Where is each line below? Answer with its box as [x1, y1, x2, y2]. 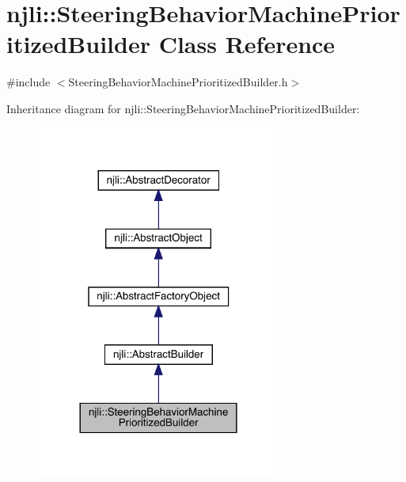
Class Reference [158, 28, 336, 60]
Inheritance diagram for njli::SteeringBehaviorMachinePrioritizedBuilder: [6, 100, 360, 116]
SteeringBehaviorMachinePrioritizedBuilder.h [68, 74, 288, 90]
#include [6, 74, 51, 90]
